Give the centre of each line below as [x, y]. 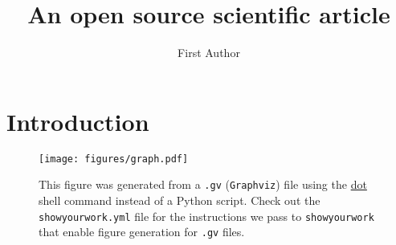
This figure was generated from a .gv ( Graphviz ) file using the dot [203, 184]
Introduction [78, 121]
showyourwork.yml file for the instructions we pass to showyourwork [206, 216]
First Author [209, 53]
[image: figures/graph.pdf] [114, 159]
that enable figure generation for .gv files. [142, 232]
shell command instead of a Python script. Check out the [180, 200]
